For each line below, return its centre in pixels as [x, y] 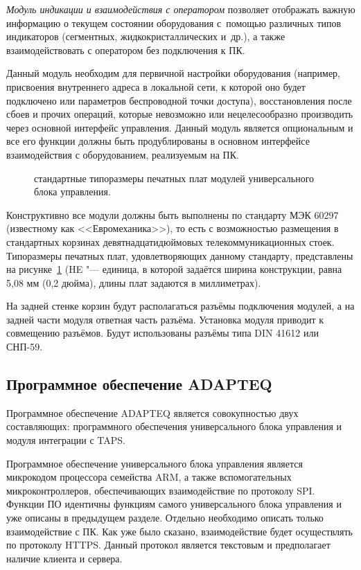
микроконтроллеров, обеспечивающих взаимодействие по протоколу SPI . [161, 490]
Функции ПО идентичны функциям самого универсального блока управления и [174, 504]
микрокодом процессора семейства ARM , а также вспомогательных [149, 477]
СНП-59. [25, 347]
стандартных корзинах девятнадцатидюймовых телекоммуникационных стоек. [170, 241]
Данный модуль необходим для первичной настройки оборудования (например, [173, 73]
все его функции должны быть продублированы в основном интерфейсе [158, 141]
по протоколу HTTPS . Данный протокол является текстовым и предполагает [168, 545]
